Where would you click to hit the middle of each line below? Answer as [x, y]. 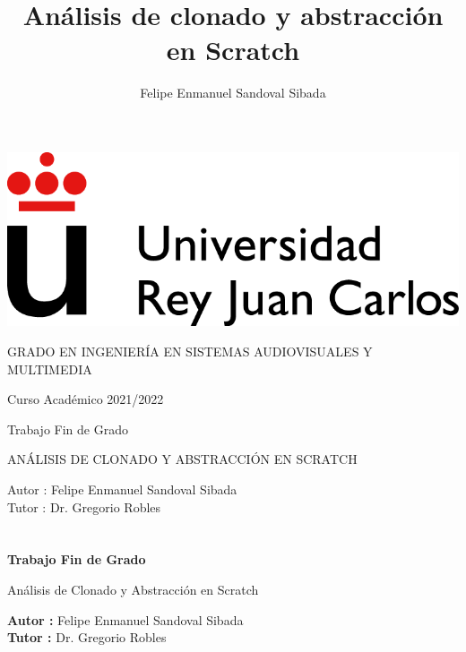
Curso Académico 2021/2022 [86, 399]
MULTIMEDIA [50, 369]
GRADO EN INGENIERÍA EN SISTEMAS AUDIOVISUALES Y [190, 352]
